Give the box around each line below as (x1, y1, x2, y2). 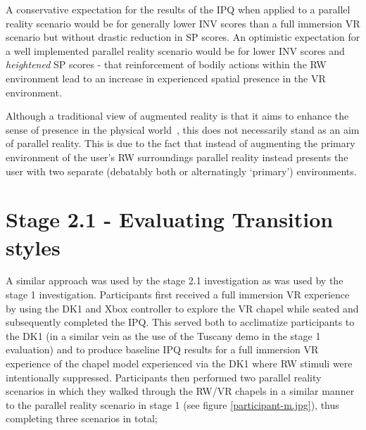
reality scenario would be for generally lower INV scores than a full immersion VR (6, 15, 360, 30)
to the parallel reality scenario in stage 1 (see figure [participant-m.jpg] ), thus (6, 397, 339, 412)
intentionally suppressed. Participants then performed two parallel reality (6, 369, 322, 384)
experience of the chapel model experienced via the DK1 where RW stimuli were (6, 356, 353, 370)
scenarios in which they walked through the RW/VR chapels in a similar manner (6, 384, 355, 398)
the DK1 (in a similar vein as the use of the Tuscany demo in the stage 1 (6, 328, 321, 343)
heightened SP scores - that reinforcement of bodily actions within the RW (6, 57, 327, 72)
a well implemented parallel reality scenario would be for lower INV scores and (6, 43, 345, 58)
